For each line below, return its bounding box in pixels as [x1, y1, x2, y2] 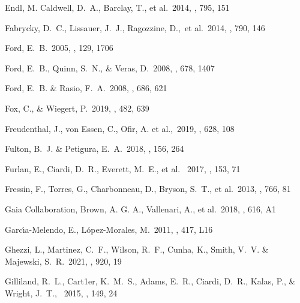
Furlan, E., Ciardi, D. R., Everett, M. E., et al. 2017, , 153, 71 [5, 162, 241, 175]
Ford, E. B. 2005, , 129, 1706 [5, 41, 113, 54]
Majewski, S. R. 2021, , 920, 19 [5, 254, 122, 267]
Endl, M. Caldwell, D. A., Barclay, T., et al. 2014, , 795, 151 [5, 1, 230, 13]
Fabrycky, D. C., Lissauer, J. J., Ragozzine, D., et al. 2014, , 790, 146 [5, 21, 265, 34]
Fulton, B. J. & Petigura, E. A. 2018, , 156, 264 [5, 142, 184, 155]
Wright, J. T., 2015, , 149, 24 [5, 286, 118, 299]
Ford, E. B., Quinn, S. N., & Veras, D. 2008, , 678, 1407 [5, 61, 215, 74]
